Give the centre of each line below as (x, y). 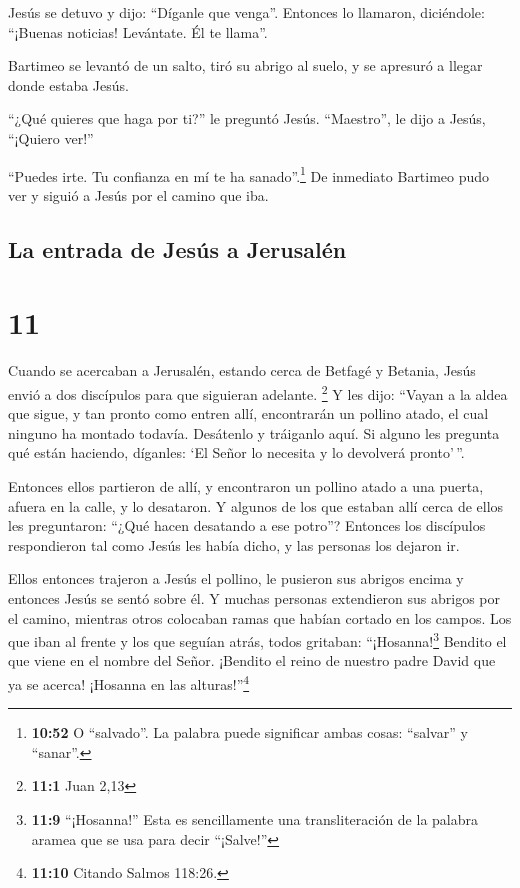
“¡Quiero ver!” (51, 137)
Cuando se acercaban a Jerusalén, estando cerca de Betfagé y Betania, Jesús (242, 370)
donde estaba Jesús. (68, 84)
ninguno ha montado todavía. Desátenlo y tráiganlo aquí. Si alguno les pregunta (254, 432)
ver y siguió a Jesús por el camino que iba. (138, 194)
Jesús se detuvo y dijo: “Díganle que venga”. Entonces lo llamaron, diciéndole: (246, 12)
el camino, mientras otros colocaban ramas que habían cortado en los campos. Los (260, 617)
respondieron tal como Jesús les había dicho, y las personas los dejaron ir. (234, 544)
